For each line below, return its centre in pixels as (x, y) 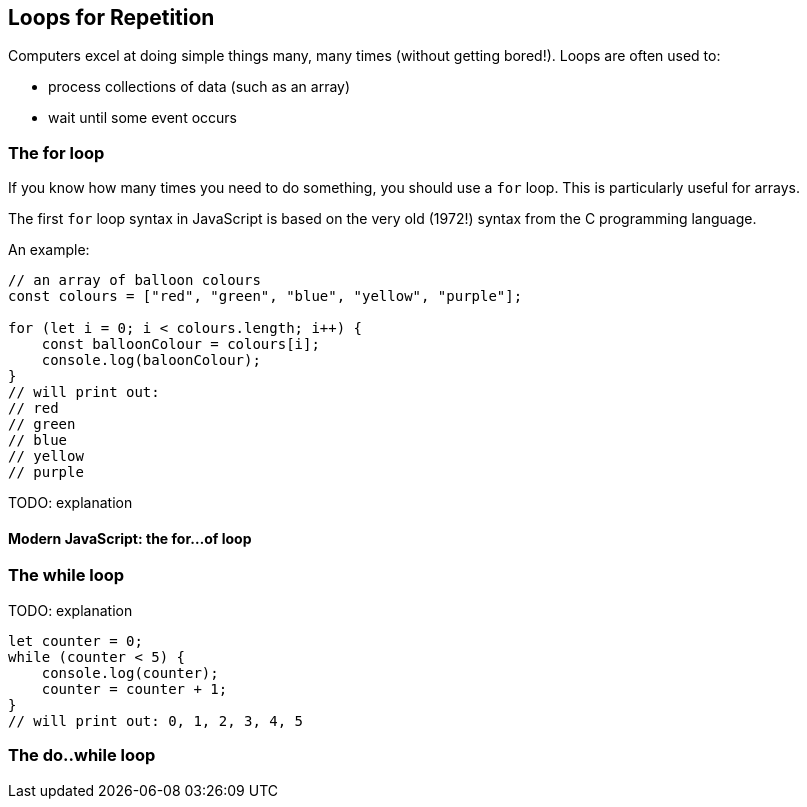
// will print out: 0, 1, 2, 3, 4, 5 (156, 720)
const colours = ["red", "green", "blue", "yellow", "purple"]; (265, 296)
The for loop (56, 152)
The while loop (66, 575)
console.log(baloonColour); (151, 360)
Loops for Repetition (111, 17)
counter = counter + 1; (134, 688)
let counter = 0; (75, 640)
